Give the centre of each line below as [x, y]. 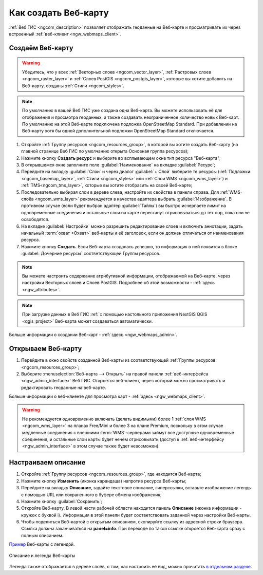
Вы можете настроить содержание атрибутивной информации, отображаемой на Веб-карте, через [126, 276]
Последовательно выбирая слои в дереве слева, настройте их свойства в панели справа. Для [120, 192]
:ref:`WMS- [231, 192]
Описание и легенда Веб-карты [42, 556]
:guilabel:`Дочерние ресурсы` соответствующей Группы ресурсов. [91, 254]
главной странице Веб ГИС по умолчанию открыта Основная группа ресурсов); [105, 151]
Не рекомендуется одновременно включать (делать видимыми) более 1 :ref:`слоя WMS [114, 419]
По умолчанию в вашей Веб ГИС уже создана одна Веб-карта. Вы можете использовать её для [122, 111]
